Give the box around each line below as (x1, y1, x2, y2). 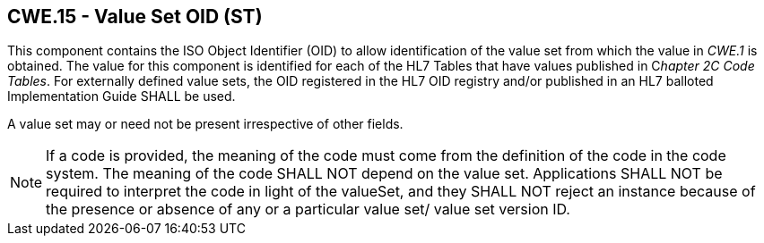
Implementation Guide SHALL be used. (7, 88, 236, 105)
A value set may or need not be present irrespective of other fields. (7, 116, 404, 132)
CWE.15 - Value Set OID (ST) (7, 5, 263, 28)
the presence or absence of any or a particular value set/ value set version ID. (46, 200, 570, 219)
